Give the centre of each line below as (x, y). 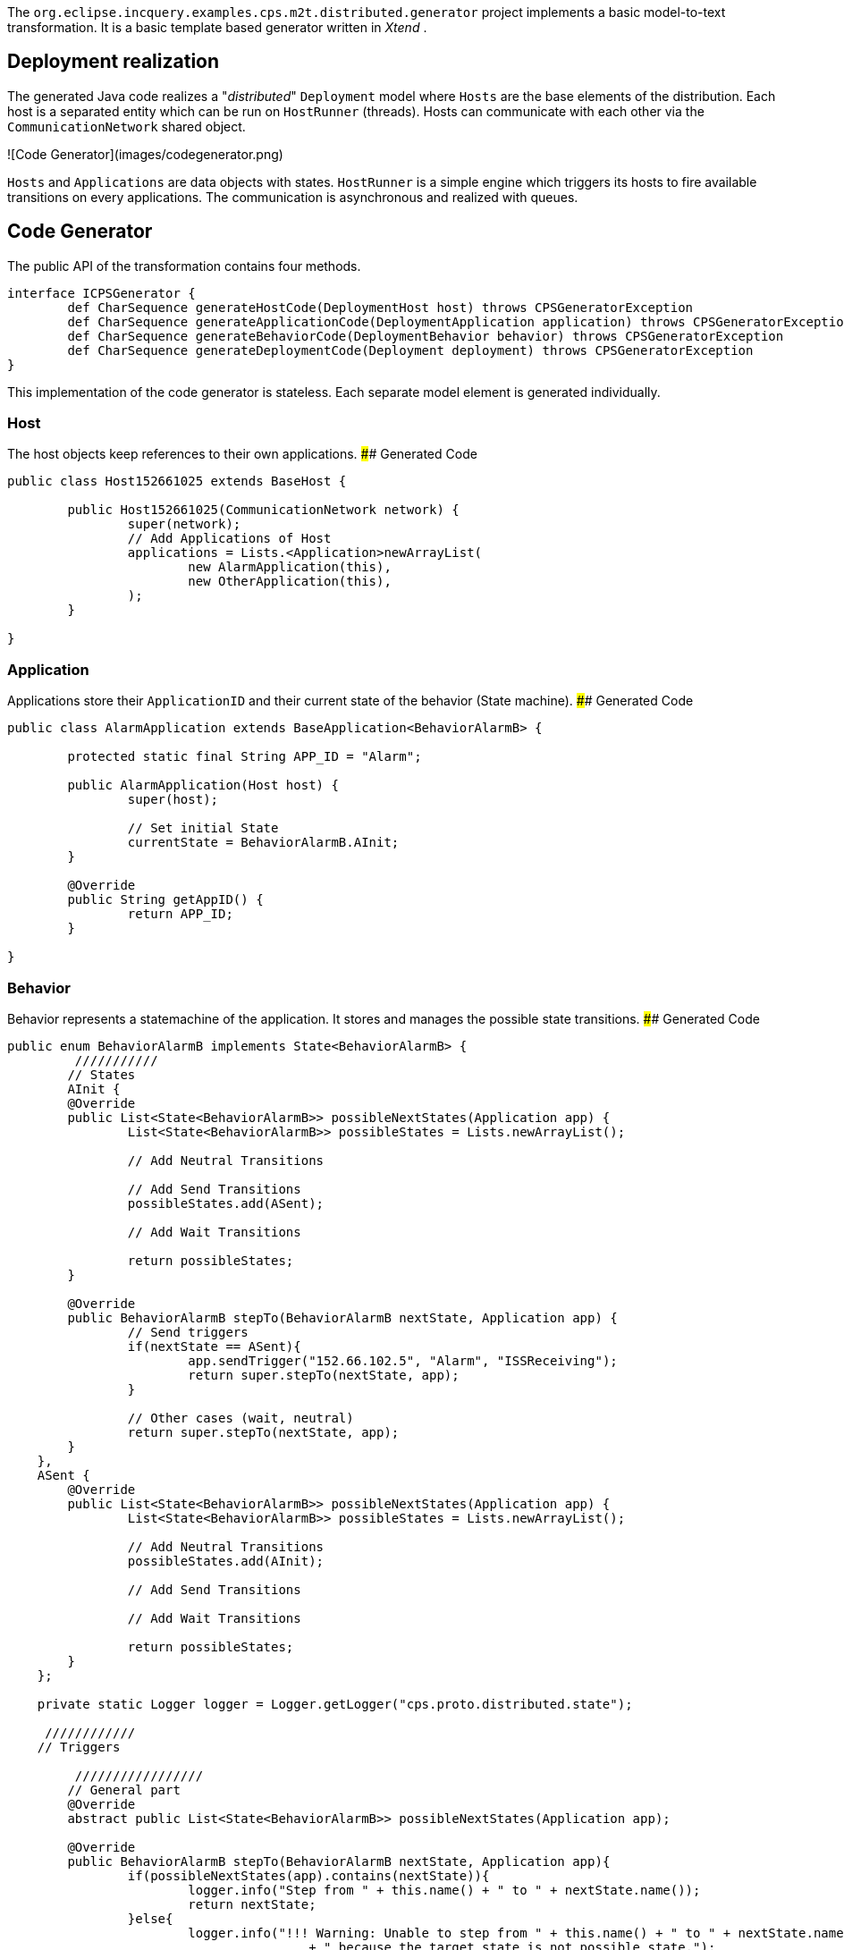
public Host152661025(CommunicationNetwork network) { (263, 510)
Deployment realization (114, 62)
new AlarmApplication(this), (290, 567)
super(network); (184, 524)
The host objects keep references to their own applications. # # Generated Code (242, 454)
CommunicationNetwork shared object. (127, 126)
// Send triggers (188, 1332)
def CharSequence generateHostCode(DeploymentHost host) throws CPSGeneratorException (380, 307)
